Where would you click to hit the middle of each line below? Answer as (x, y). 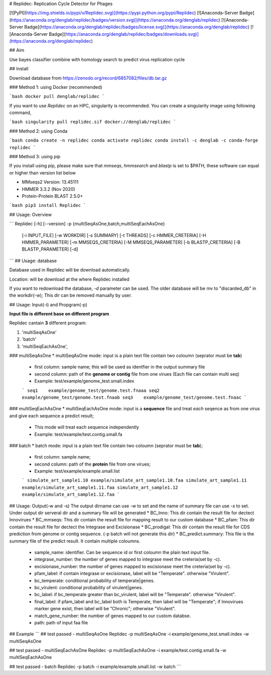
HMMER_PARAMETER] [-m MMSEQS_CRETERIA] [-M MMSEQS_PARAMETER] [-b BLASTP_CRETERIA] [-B (131, 242)
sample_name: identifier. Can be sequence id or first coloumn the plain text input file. (122, 552)
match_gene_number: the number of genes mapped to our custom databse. (113, 616)
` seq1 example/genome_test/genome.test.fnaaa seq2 (91, 390)
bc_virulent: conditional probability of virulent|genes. (89, 587)
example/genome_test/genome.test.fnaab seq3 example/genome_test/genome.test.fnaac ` (134, 397)
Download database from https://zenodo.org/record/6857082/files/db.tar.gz (88, 78)
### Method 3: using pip (35, 157)
